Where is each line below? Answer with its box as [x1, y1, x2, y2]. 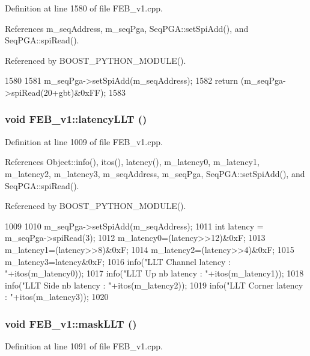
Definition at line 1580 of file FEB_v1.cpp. [5, 2, 163, 14]
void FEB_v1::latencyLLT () [5, 111, 147, 126]
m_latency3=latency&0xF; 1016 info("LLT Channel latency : [5, 255, 231, 267]
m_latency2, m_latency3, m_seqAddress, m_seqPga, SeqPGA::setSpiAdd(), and [5, 167, 305, 180]
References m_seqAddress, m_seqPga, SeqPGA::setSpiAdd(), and [5, 22, 249, 34]
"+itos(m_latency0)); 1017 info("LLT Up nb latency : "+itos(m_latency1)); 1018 [5, 267, 304, 279]
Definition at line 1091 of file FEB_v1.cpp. [5, 340, 163, 352]
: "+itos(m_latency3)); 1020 [5, 290, 109, 303]
